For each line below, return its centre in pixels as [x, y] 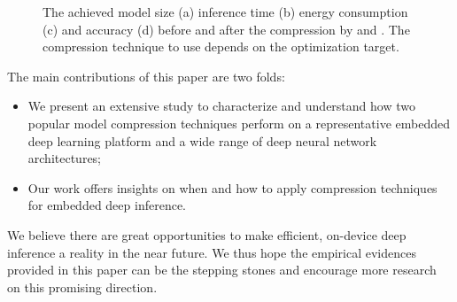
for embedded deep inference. [107, 205]
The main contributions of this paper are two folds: [146, 76]
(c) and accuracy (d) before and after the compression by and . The [226, 29]
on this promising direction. [82, 287]
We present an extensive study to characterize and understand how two [221, 106]
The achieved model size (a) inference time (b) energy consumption [225, 12]
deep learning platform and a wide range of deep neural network [202, 140]
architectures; [65, 158]
